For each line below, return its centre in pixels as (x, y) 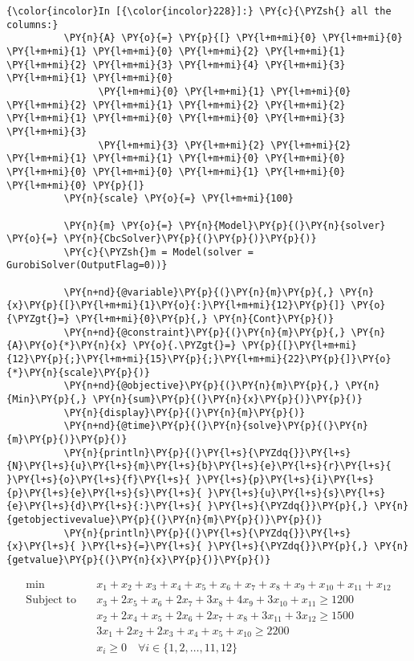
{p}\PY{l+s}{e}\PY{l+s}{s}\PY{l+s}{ (104, 493)
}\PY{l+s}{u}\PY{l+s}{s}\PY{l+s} (296, 493)
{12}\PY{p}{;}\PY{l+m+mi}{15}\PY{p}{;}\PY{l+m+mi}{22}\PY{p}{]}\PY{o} (199, 359)
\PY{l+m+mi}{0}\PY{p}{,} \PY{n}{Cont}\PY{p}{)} (205, 319)
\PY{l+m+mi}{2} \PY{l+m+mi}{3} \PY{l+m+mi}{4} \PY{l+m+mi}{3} (176, 65)
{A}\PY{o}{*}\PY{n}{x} (67, 346)
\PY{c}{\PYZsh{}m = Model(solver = (158, 252)
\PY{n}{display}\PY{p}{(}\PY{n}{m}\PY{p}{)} (185, 412)
